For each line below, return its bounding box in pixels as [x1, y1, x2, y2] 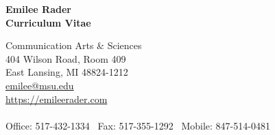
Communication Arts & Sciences [5, 38, 142, 52]
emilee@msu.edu [5, 78, 74, 92]
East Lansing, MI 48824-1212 [5, 65, 128, 79]
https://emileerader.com [5, 91, 108, 106]
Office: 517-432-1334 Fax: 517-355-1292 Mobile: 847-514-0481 [5, 118, 270, 132]
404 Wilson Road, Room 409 [5, 51, 126, 65]
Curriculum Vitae [5, 15, 91, 29]
